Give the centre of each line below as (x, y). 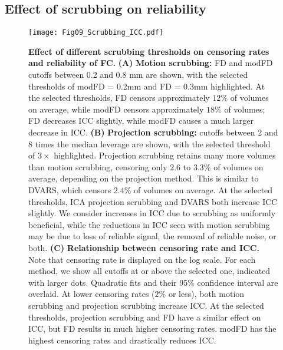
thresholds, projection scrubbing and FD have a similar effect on (145, 317)
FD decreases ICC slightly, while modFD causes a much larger (141, 120)
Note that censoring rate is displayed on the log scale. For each (142, 259)
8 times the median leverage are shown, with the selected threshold (149, 143)
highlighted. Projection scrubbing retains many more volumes (165, 155)
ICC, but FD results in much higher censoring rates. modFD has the (152, 328)
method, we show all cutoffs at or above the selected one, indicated (149, 271)
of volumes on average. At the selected (203, 189)
